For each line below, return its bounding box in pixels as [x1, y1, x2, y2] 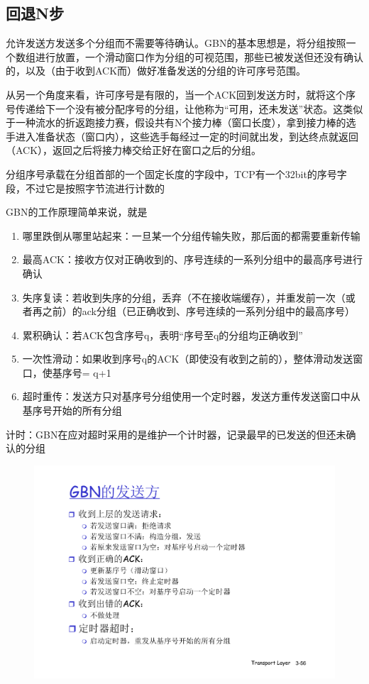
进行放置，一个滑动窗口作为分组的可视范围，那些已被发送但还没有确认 [35, 49, 363, 64]
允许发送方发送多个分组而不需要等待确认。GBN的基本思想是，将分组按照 [6, 35, 346, 50]
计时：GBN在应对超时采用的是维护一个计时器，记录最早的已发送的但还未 [6, 426, 346, 441]
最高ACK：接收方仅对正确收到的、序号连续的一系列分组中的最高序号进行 [22, 252, 363, 267]
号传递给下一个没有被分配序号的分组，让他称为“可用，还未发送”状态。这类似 [6, 101, 363, 116]
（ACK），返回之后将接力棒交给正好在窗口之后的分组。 [6, 143, 262, 158]
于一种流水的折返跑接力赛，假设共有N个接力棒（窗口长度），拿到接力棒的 [6, 115, 346, 130]
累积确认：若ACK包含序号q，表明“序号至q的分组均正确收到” [22, 327, 303, 342]
